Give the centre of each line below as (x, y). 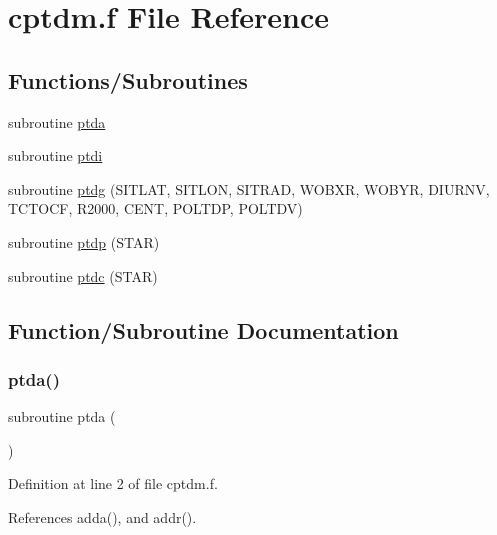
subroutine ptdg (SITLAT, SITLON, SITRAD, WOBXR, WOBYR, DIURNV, (249, 188)
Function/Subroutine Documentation (203, 329)
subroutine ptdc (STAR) (83, 275)
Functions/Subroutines (128, 79)
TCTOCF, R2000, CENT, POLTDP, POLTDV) (155, 208)
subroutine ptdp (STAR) (84, 241)
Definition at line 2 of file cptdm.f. (113, 483)
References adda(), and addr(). (102, 516)
